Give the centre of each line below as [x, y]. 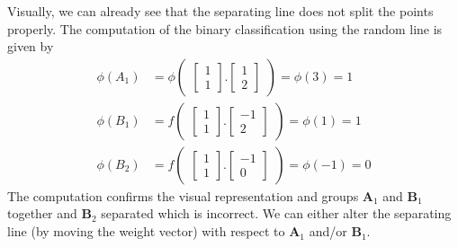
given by [31, 46]
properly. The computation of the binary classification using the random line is [225, 28]
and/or [328, 231]
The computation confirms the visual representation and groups [183, 195]
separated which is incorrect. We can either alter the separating [276, 213]
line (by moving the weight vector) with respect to [146, 231]
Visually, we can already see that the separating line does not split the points [220, 11]
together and [42, 213]
